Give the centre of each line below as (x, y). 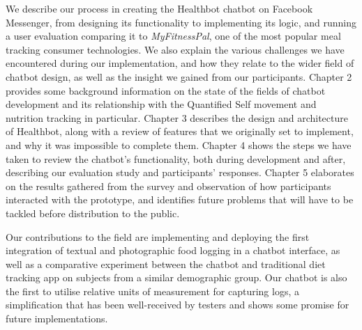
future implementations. (57, 319)
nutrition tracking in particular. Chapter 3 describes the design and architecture (177, 117)
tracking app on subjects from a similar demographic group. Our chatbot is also (176, 277)
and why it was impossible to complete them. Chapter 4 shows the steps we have (179, 144)
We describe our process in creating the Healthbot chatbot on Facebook (159, 8)
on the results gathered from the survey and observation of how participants (168, 186)
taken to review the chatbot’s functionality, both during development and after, (176, 158)
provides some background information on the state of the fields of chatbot (166, 90)
